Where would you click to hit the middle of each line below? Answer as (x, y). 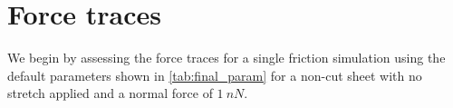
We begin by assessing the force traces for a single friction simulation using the (226, 58)
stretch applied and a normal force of (110, 93)
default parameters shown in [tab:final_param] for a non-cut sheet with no (215, 75)
